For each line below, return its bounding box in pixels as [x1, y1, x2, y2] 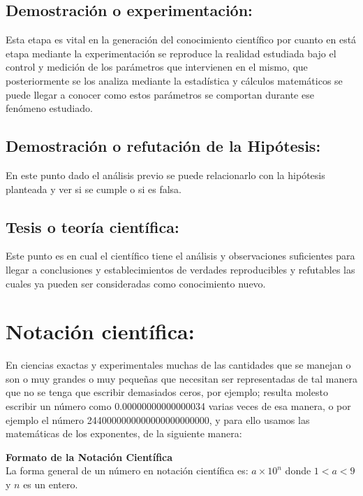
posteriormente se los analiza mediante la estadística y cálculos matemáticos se [6, 73, 343, 87]
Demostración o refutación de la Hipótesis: [6, 135, 321, 157]
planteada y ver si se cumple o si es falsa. [6, 181, 181, 196]
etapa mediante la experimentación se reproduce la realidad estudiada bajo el [6, 45, 336, 60]
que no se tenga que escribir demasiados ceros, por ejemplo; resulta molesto [6, 385, 328, 399]
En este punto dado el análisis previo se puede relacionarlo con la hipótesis [6, 167, 325, 182]
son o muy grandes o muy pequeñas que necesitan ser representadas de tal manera [6, 371, 357, 385]
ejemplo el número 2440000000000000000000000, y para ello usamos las [6, 412, 310, 427]
